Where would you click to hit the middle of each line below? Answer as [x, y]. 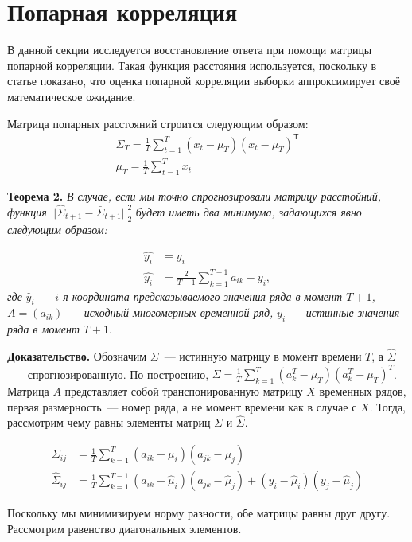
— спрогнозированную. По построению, [111, 374]
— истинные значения [346, 312]
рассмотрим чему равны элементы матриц [109, 422]
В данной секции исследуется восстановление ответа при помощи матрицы [190, 50]
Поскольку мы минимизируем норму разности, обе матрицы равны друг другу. [199, 513]
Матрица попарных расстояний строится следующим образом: [158, 123]
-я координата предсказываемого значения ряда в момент [201, 296]
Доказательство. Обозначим [77, 355]
